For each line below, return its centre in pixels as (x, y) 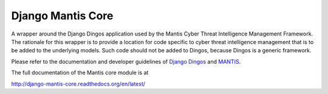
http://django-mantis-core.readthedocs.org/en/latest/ (78, 84)
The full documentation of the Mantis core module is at (80, 73)
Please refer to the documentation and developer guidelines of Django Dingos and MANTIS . (126, 61)
